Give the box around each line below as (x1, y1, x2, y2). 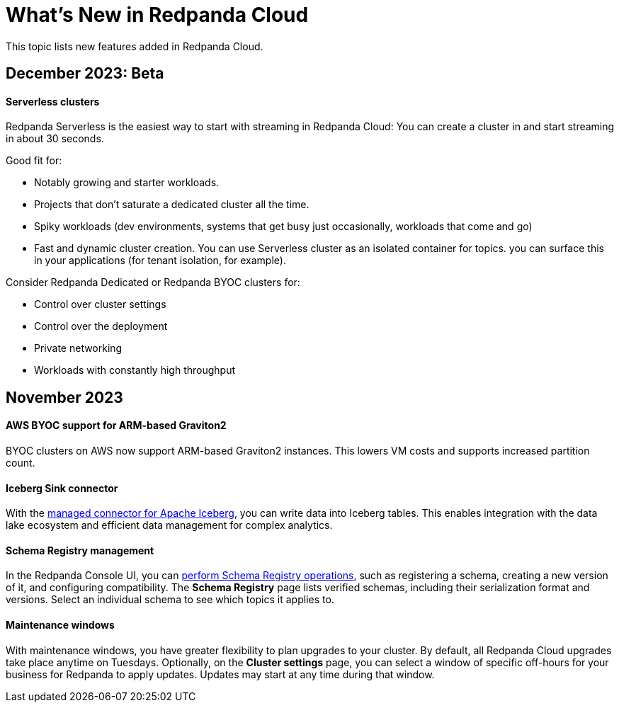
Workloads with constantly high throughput (34, 364, 235, 377)
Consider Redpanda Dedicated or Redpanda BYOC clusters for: (6, 276, 300, 289)
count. (6, 457, 35, 469)
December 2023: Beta (6, 64, 164, 83)
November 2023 (6, 388, 123, 406)
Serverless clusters (6, 95, 100, 108)
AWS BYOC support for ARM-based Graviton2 (6, 419, 227, 432)
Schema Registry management (6, 544, 154, 556)
